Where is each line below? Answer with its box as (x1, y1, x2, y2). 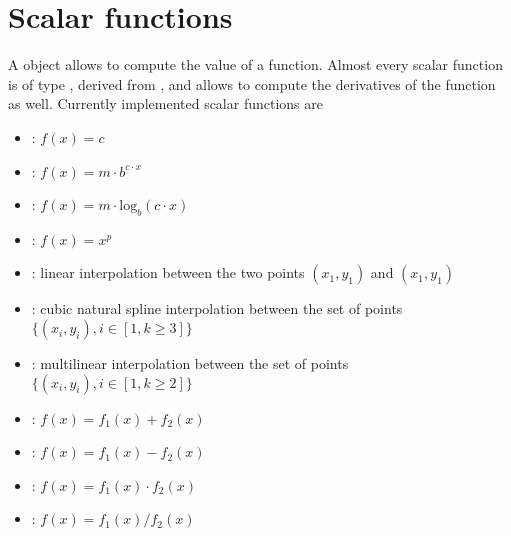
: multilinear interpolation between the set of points (31, 353, 349, 374)
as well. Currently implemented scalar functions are (8, 93, 323, 114)
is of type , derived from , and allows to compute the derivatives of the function (8, 73, 496, 94)
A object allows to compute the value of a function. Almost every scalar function (8, 54, 503, 75)
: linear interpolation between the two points (31, 262, 305, 283)
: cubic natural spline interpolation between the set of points (31, 298, 403, 319)
